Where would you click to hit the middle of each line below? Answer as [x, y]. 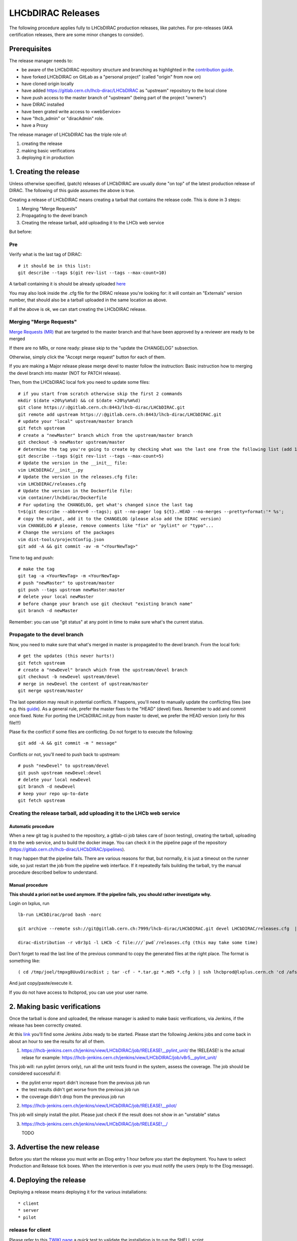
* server [28, 1210]
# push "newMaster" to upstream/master [66, 583]
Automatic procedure [32, 826]
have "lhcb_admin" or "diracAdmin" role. [63, 118]
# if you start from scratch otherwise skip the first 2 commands [100, 394]
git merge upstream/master [51, 691]
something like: [25, 961]
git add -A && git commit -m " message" [68, 743]
